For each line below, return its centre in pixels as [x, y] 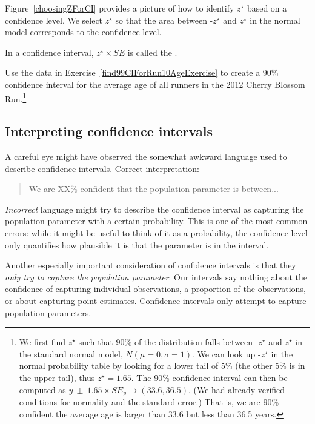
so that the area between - [164, 20]
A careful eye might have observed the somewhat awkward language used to [146, 157]
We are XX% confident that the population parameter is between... [154, 189]
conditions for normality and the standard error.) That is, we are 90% [149, 401]
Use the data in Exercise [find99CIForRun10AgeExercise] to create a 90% [142, 72]
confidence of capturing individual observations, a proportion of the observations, [155, 289]
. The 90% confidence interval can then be [209, 377]
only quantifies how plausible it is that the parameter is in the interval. [137, 244]
